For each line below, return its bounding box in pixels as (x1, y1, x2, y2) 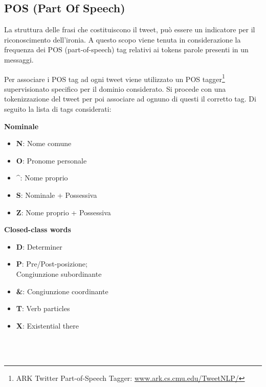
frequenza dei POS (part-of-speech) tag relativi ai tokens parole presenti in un (4, 44, 249, 55)
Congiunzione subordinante (16, 268, 102, 279)
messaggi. (4, 54, 34, 65)
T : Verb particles (16, 303, 70, 314)
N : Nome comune (16, 138, 72, 149)
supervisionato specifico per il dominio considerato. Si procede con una (4, 83, 226, 94)
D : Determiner (16, 241, 62, 252)
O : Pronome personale (16, 155, 87, 166)
